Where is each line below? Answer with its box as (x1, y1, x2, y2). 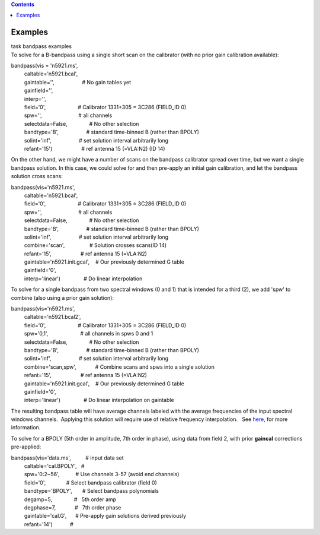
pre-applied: (11, 443, 41, 451)
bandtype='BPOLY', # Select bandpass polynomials (24, 487, 159, 495)
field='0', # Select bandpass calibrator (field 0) (24, 479, 157, 486)
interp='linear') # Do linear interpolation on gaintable (24, 397, 174, 404)
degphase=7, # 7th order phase (24, 504, 121, 511)
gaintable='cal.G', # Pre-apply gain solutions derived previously (24, 512, 187, 520)
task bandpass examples (11, 43, 72, 50)
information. (11, 424, 41, 431)
